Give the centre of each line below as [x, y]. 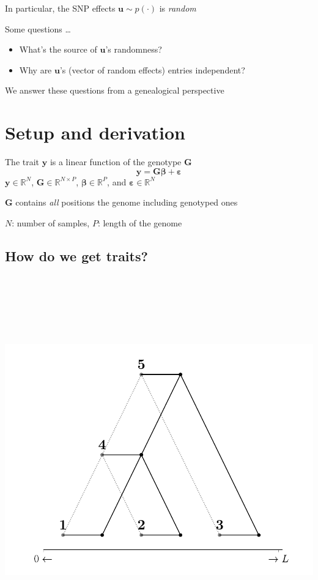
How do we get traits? [76, 255]
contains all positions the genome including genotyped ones [127, 202]
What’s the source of [58, 49]
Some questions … [38, 28]
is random [178, 8]
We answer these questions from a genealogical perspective [115, 90]
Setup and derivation [95, 132]
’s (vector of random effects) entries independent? [152, 69]
